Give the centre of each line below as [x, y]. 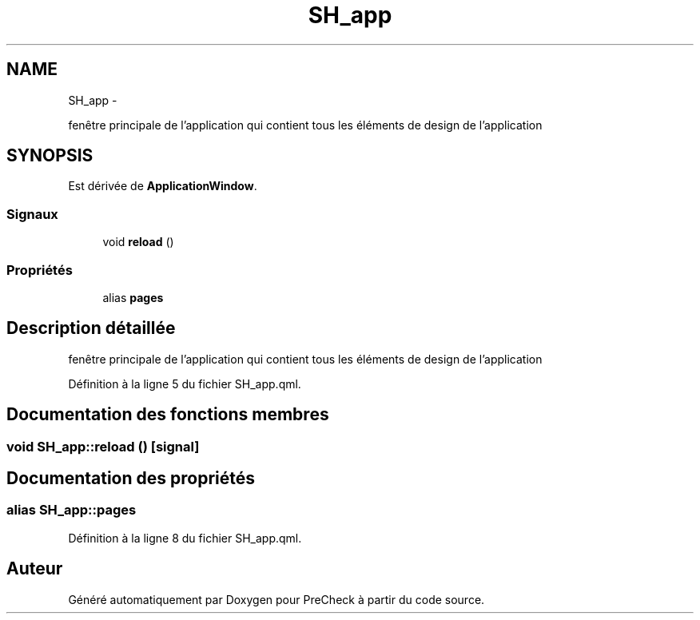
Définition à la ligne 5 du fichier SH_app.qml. [185, 384]
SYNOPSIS [50, 156]
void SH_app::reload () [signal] [103, 446]
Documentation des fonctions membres [168, 415]
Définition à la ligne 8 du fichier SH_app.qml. [185, 538]
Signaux [32, 214]
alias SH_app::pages [72, 510]
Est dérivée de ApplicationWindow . [163, 186]
